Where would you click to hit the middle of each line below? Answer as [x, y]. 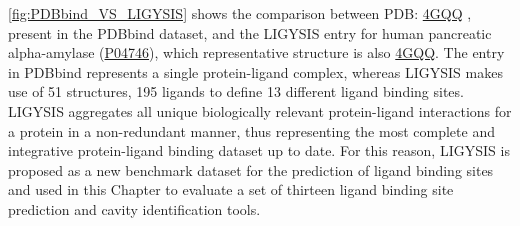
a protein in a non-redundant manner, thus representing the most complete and [251, 130]
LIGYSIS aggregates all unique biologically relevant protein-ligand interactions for [260, 110]
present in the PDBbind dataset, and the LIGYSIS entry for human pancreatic [250, 32]
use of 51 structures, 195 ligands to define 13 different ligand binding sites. [236, 91]
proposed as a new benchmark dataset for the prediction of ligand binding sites [251, 169]
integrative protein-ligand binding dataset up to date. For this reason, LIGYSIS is [259, 150]
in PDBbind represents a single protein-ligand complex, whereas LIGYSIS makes [255, 71]
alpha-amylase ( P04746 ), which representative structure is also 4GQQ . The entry [256, 52]
